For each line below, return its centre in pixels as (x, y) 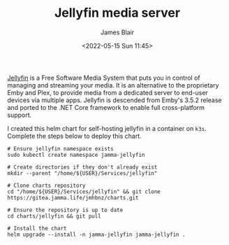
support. (20, 115)
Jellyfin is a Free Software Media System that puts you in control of (104, 78)
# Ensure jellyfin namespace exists (60, 148)
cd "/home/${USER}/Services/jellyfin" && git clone (84, 191)
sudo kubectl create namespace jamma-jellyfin (76, 155)
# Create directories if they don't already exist (82, 167)
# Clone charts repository (46, 185)
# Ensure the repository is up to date (65, 210)
